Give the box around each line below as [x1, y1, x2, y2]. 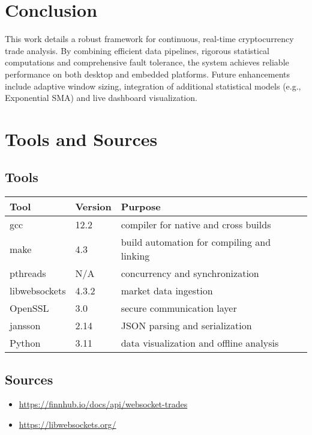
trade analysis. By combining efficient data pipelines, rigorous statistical [5, 44, 269, 56]
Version [75, 199, 112, 214]
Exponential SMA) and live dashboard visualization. [5, 91, 197, 104]
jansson [10, 318, 41, 333]
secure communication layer [121, 301, 237, 315]
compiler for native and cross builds [121, 218, 271, 232]
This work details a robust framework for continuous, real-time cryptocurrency [5, 32, 294, 45]
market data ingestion [121, 284, 213, 298]
